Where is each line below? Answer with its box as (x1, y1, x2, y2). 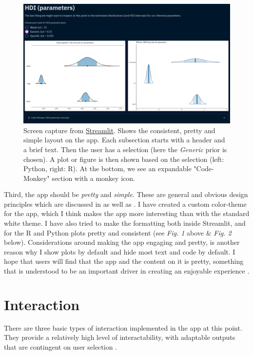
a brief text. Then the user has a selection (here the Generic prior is (23, 144, 227, 154)
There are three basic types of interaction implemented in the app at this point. (4, 322, 242, 333)
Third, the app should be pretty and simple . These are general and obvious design (4, 189, 248, 199)
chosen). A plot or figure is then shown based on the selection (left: (23, 154, 224, 164)
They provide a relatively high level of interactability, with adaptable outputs (4, 332, 235, 342)
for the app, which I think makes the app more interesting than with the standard (4, 208, 250, 218)
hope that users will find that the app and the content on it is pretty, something (4, 256, 244, 266)
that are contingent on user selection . (4, 341, 117, 352)
